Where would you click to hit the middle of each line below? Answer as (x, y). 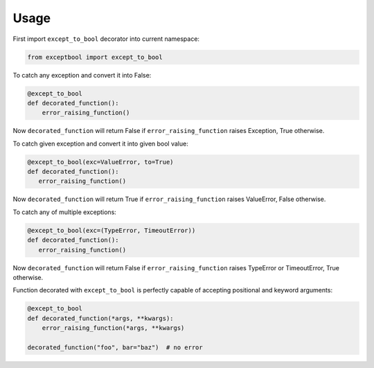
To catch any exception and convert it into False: (82, 75)
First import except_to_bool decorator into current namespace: (106, 39)
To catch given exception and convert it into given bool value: (100, 143)
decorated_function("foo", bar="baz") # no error (115, 347)
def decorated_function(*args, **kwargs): (100, 318)
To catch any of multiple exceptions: (65, 212)
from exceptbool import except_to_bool (95, 57)
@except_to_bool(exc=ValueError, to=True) (100, 162)
